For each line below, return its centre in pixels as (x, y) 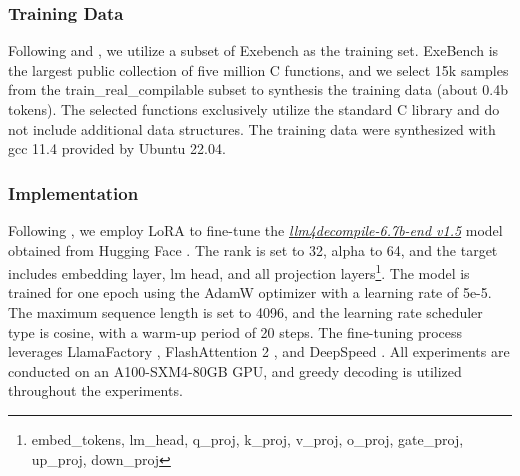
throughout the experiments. (95, 390)
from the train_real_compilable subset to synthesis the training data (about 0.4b (258, 89)
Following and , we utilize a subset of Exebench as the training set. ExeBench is (253, 50)
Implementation (73, 192)
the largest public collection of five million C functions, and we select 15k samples (258, 69)
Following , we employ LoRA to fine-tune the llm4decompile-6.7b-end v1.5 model (255, 230)
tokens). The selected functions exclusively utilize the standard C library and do (254, 109)
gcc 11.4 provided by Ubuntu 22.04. (117, 148)
